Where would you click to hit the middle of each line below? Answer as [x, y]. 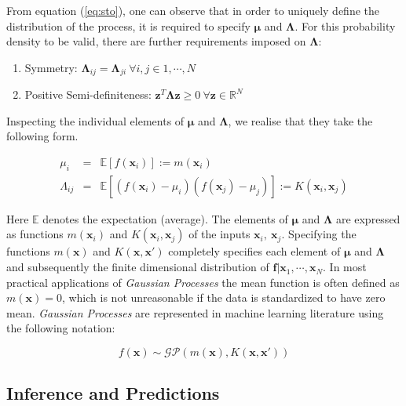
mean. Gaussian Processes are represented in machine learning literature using [195, 312]
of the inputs [219, 234]
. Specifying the [319, 234]
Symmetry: [51, 67]
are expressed [368, 218]
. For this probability [345, 25]
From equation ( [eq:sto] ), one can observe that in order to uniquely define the [193, 10]
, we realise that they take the [300, 120]
